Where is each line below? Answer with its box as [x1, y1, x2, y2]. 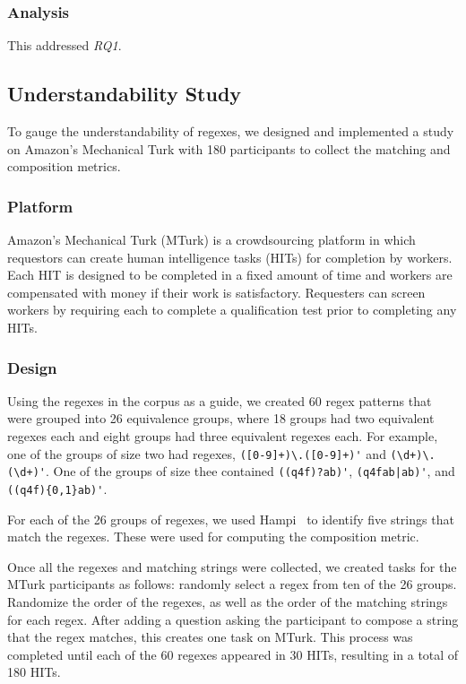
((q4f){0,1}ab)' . [7, 479, 108, 498]
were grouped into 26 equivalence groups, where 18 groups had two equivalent [7, 409, 435, 428]
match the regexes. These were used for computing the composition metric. [7, 527, 419, 546]
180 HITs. [7, 662, 61, 681]
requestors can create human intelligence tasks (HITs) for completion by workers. [7, 247, 453, 266]
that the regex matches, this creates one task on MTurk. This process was [7, 628, 413, 646]
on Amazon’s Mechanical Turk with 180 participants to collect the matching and [7, 139, 451, 158]
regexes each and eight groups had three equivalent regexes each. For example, [7, 426, 438, 445]
